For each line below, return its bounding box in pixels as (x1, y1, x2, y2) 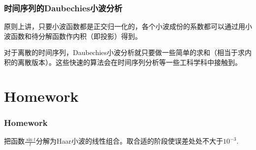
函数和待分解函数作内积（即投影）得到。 (10, 30, 142, 41)
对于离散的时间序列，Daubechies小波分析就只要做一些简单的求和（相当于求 (4, 47, 245, 58)
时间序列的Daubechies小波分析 (4, 1, 123, 14)
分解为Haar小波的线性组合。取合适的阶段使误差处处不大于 (36, 136, 224, 146)
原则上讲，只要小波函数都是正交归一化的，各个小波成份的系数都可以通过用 (4, 21, 245, 31)
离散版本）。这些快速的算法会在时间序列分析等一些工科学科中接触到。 (17, 57, 242, 67)
